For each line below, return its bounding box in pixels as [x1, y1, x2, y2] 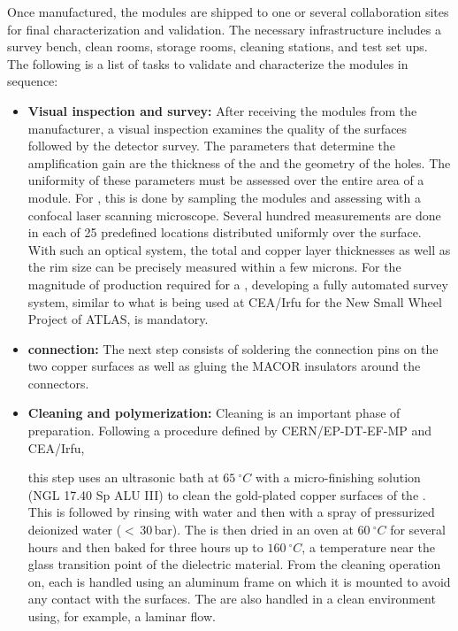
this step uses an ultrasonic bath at [27, 468, 219, 487]
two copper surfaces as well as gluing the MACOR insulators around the [27, 357, 421, 375]
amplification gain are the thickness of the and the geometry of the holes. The [27, 153, 451, 172]
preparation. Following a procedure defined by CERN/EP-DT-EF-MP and [27, 421, 431, 440]
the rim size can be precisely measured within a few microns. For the [27, 258, 401, 276]
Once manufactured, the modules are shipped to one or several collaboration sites [7, 3, 449, 20]
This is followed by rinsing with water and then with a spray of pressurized [27, 503, 435, 521]
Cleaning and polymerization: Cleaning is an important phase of [27, 404, 401, 422]
